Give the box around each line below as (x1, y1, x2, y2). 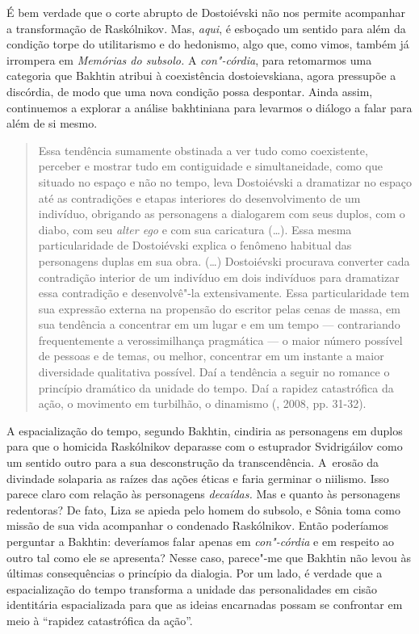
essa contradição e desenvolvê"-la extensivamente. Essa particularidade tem (38, 284, 409, 301)
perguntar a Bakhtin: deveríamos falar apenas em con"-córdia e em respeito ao (6, 533, 395, 549)
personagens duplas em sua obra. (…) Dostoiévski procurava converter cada (38, 252, 410, 269)
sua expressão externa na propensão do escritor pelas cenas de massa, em (38, 300, 400, 317)
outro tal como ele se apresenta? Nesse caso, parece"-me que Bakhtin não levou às (6, 548, 411, 565)
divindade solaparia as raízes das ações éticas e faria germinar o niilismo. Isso (6, 469, 389, 486)
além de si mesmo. (6, 115, 98, 132)
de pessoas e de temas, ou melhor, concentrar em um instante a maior (38, 347, 384, 364)
